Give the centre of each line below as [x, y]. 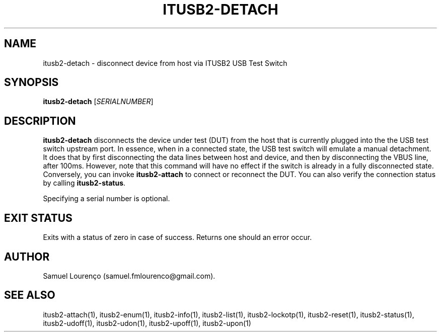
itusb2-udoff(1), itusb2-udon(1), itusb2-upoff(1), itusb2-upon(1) [147, 323]
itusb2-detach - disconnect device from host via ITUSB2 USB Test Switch [165, 63]
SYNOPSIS [31, 82]
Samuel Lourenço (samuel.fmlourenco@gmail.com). [129, 276]
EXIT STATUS [38, 218]
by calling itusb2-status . [84, 183]
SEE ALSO [30, 295]
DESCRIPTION [40, 121]
